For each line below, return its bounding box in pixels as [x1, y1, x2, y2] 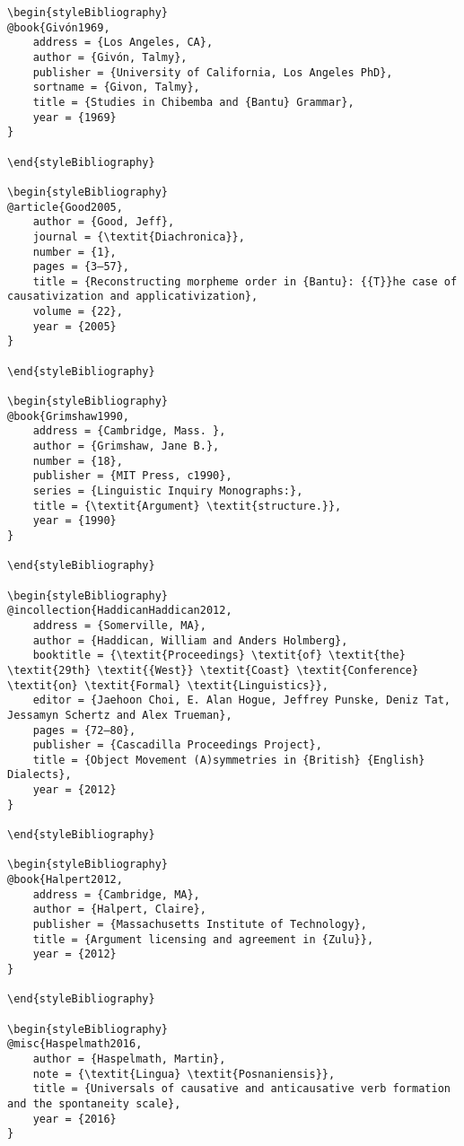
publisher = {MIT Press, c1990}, [32, 469, 232, 483]
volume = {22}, [32, 305, 123, 319]
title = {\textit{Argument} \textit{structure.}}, [32, 499, 342, 512]
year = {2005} [32, 319, 117, 333]
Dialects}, [7, 768, 72, 782]
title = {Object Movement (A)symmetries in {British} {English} [32, 753, 425, 766]
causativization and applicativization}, [7, 290, 258, 303]
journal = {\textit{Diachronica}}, [32, 230, 245, 243]
